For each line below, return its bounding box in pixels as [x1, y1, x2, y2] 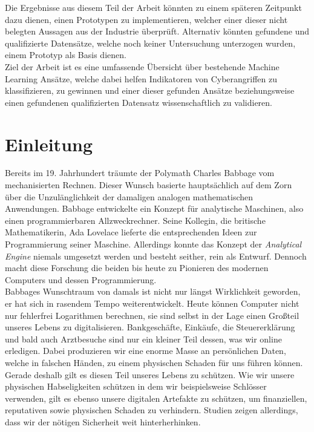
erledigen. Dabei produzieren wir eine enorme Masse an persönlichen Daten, [5, 344, 286, 357]
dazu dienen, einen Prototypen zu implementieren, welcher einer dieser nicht [5, 13, 288, 25]
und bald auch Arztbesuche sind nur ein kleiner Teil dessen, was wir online [5, 332, 282, 345]
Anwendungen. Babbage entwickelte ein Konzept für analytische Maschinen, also [5, 202, 304, 215]
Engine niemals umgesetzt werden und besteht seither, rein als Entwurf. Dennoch [5, 249, 307, 262]
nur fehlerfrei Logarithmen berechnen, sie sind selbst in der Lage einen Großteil [5, 309, 299, 321]
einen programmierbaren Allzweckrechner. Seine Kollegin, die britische [5, 214, 266, 226]
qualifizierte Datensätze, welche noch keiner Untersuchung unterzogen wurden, [5, 36, 296, 49]
